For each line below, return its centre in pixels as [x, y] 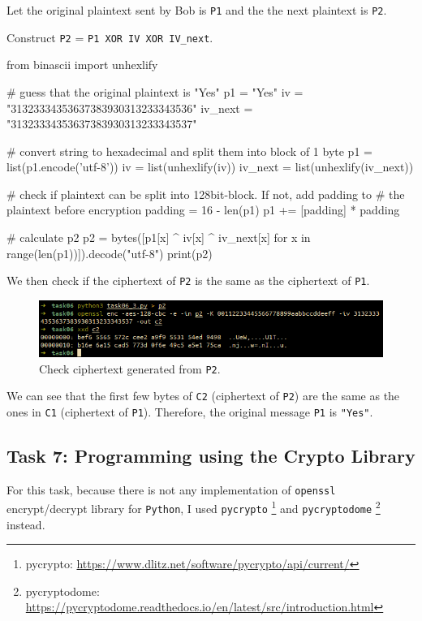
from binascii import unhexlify [82, 65]
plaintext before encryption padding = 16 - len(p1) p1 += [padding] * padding [203, 210]
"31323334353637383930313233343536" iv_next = [130, 108]
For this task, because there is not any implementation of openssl [171, 489]
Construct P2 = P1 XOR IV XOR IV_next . [110, 37]
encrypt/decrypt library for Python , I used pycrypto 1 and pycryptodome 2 [194, 507]
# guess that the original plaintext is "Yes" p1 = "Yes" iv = [155, 91]
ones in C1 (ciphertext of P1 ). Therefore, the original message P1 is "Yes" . [190, 411]
